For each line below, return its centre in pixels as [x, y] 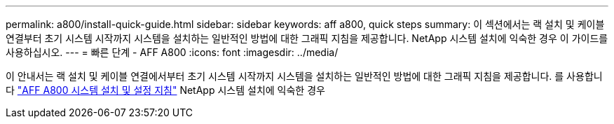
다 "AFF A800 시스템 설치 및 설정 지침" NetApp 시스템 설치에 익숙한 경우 [165, 90]
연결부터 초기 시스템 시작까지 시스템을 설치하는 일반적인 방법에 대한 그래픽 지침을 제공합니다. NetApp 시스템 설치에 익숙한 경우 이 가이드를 [307, 38]
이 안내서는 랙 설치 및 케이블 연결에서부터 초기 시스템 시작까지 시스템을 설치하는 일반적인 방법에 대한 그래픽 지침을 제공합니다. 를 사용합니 [304, 76]
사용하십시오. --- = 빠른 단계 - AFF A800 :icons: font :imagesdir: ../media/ [172, 52]
